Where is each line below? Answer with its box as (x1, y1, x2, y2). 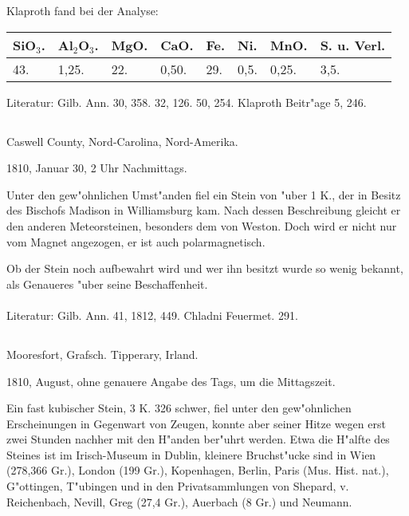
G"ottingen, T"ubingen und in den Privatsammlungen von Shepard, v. (6, 478, 349, 494)
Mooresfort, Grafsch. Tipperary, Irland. (6, 345, 199, 362)
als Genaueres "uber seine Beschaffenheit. (6, 275, 208, 292)
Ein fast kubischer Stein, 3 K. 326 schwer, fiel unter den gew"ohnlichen (6, 400, 352, 416)
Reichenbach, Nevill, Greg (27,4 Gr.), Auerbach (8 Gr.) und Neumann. (6, 493, 352, 510)
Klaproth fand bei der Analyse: (6, 2, 159, 18)
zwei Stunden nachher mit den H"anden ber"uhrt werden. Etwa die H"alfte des (6, 431, 390, 447)
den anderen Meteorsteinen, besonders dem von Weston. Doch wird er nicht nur (6, 217, 397, 234)
